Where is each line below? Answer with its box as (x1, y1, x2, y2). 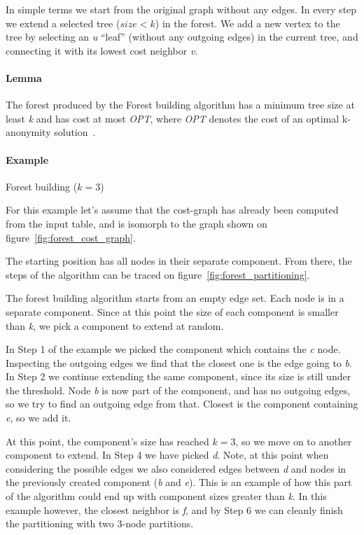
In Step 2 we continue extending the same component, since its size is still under (6, 369, 351, 384)
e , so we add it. (6, 410, 71, 425)
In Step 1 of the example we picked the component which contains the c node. (6, 342, 341, 356)
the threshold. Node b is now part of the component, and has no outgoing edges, (6, 382, 351, 397)
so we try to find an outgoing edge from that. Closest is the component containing (6, 396, 358, 411)
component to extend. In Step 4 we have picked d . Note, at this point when (6, 447, 329, 462)
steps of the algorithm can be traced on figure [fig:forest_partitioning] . (6, 267, 310, 282)
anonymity (6, 125, 51, 139)
